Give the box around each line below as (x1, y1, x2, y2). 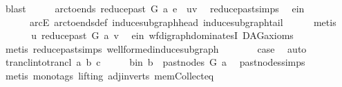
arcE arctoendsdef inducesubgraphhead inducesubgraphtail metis (29, 14, 336, 29)
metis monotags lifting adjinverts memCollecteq (5, 68, 214, 82)
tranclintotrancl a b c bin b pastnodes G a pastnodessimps (5, 55, 305, 69)
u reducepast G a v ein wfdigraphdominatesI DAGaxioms (31, 28, 294, 42)
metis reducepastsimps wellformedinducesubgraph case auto (5, 41, 307, 55)
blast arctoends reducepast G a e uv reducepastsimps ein (5, 1, 305, 15)
